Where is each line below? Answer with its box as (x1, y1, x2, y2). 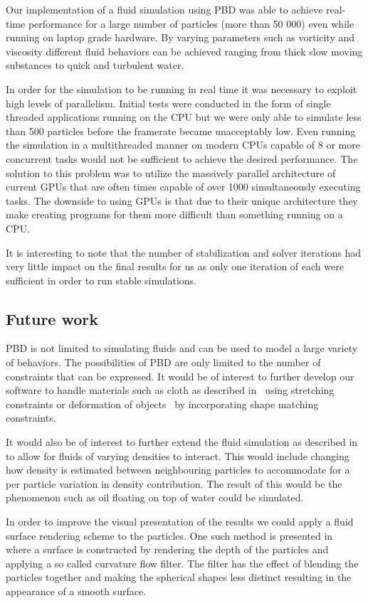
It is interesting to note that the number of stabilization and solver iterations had (6, 245, 362, 260)
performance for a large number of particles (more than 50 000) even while (28, 16, 354, 31)
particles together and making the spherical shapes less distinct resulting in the (6, 570, 352, 585)
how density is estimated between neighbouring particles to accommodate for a (6, 462, 350, 477)
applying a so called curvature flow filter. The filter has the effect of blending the (6, 555, 359, 570)
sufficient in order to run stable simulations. (6, 272, 196, 287)
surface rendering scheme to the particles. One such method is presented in (6, 528, 333, 543)
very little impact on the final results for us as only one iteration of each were (6, 259, 344, 274)
